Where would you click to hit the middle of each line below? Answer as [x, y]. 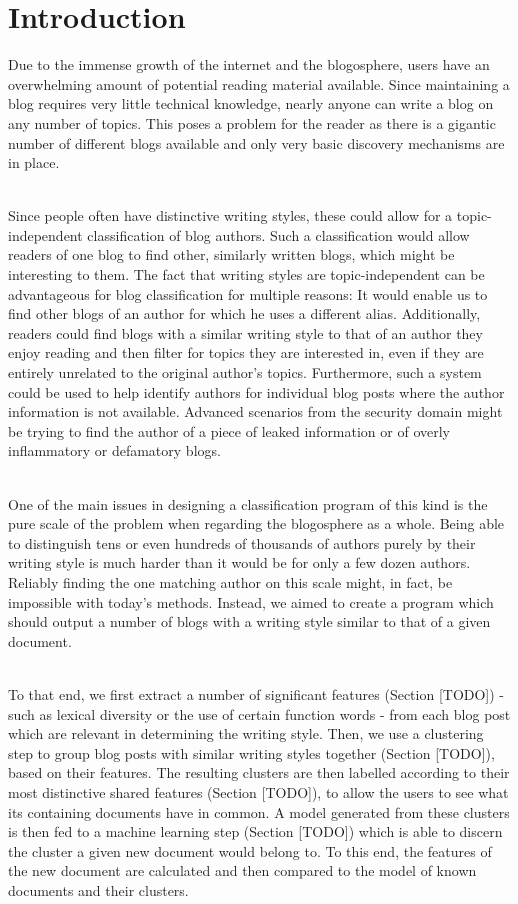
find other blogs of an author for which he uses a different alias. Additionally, [244, 313]
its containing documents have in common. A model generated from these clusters [259, 811]
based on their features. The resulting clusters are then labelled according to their [259, 772]
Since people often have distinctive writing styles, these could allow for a [230, 215]
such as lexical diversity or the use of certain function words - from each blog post [259, 713]
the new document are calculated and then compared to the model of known [242, 870]
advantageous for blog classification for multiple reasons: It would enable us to [248, 293]
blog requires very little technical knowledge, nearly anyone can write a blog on [251, 103]
